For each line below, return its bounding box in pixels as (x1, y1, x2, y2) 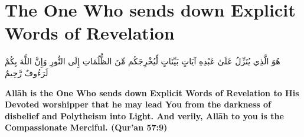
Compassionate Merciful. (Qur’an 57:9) (5, 121, 168, 133)
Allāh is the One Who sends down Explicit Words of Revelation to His (5, 86, 299, 99)
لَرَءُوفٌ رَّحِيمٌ (5, 66, 48, 79)
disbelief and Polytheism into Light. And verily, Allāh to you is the (5, 109, 284, 122)
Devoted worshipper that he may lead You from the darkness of (5, 98, 271, 110)
